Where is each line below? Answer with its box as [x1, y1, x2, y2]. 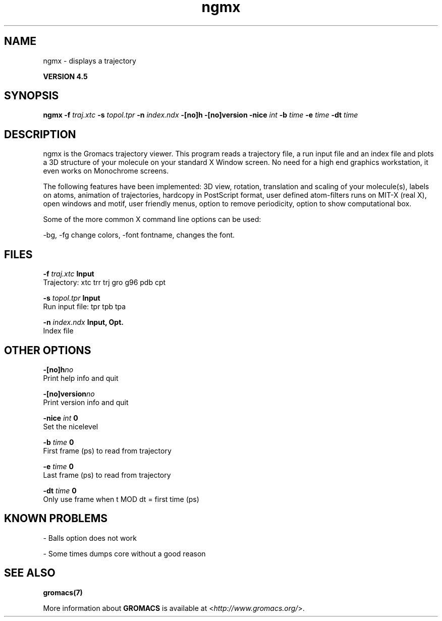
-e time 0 [43, 462, 74, 471]
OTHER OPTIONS [4, 344, 91, 357]
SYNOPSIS [4, 89, 59, 102]
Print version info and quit [43, 398, 129, 407]
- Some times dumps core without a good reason [43, 549, 206, 558]
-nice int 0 [43, 413, 78, 422]
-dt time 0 [43, 486, 77, 495]
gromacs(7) [43, 588, 83, 597]
